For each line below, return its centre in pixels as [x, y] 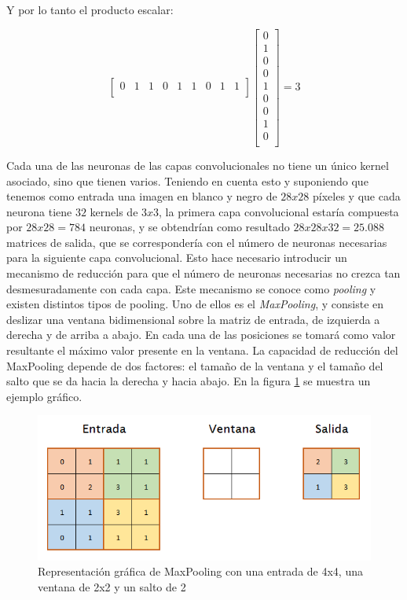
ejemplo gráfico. [44, 396]
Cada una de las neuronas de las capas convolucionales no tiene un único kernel [198, 165]
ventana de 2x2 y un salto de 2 [112, 587]
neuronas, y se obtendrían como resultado [189, 227]
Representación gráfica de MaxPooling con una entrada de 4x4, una [200, 571]
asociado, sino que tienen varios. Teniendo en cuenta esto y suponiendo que [187, 180]
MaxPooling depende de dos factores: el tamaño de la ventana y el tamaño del [195, 365]
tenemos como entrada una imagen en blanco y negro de [142, 196]
